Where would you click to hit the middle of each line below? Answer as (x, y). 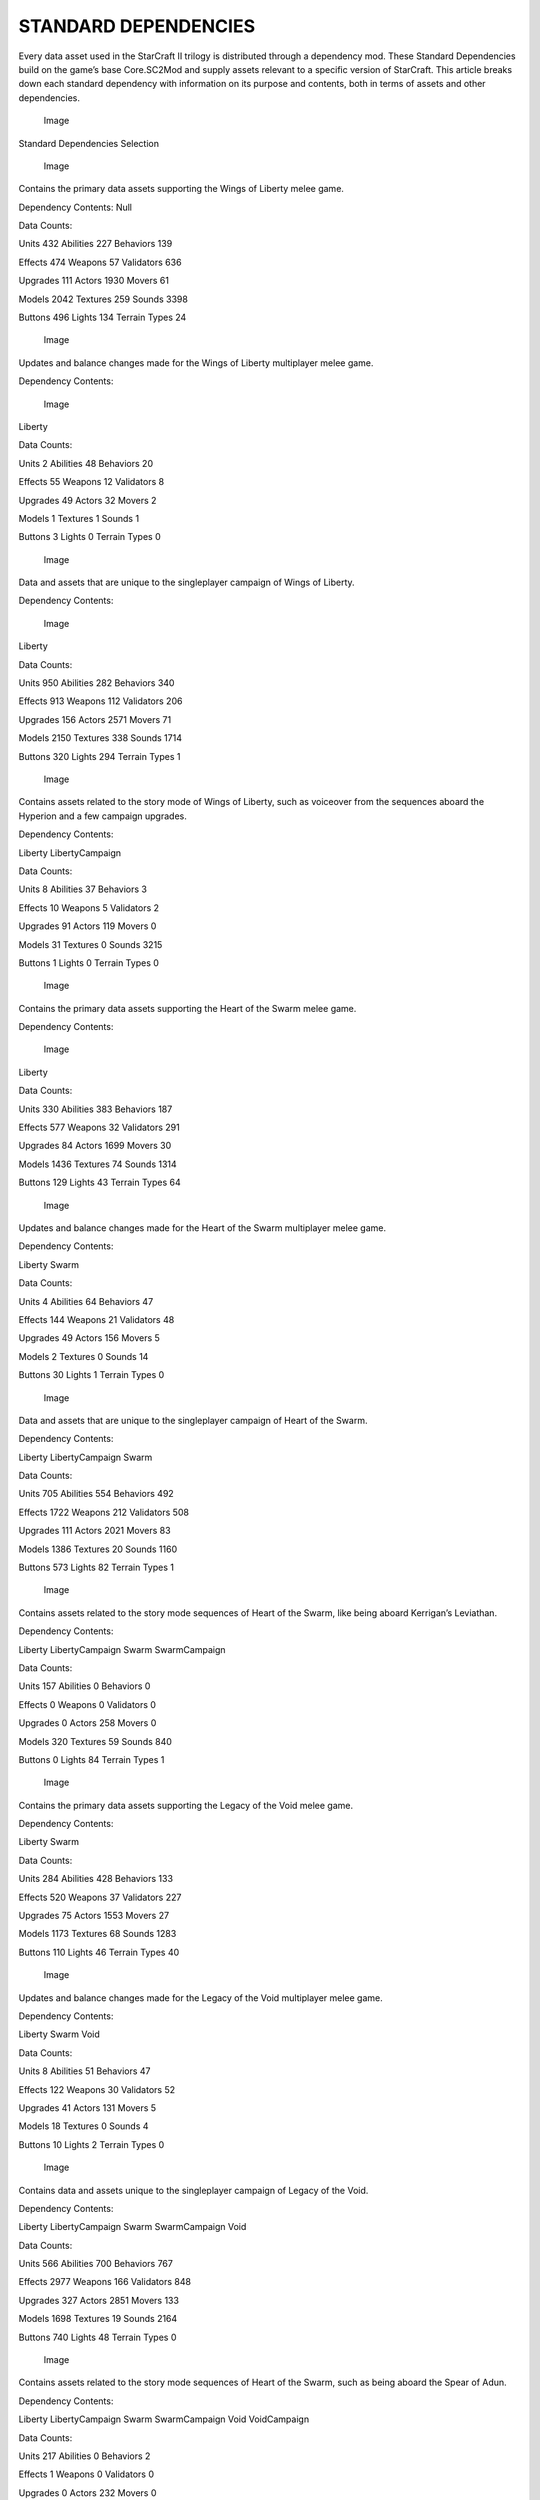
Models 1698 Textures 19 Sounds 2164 (98, 2319)
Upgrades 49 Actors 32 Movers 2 (87, 500)
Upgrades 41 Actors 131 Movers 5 (87, 2107)
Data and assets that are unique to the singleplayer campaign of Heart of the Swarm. (193, 1420)
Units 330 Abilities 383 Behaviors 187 (95, 1109)
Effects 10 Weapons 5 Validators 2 (89, 907)
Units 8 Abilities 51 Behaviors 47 (84, 2071)
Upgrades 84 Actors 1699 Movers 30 (95, 1146)
